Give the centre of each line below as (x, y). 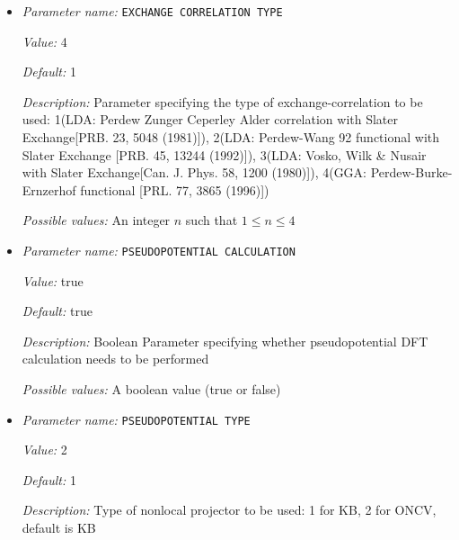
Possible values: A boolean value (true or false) (151, 389)
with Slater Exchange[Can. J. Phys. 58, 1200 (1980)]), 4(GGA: (194, 172)
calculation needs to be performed (115, 359)
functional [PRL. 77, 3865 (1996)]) (175, 189)
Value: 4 (44, 41)
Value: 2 (44, 450)
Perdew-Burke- (411, 172)
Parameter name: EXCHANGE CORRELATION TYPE (152, 11)
